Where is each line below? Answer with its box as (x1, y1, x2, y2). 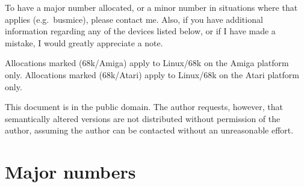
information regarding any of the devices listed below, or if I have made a (5, 25, 276, 37)
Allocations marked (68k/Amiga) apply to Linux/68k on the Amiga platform (5, 57, 289, 69)
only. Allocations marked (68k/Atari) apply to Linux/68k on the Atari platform (5, 68, 299, 81)
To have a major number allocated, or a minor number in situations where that (5, 1, 298, 13)
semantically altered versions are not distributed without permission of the (5, 112, 281, 124)
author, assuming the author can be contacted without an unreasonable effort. (5, 124, 294, 136)
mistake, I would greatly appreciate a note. (5, 36, 163, 49)
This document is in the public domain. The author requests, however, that (5, 100, 284, 113)
